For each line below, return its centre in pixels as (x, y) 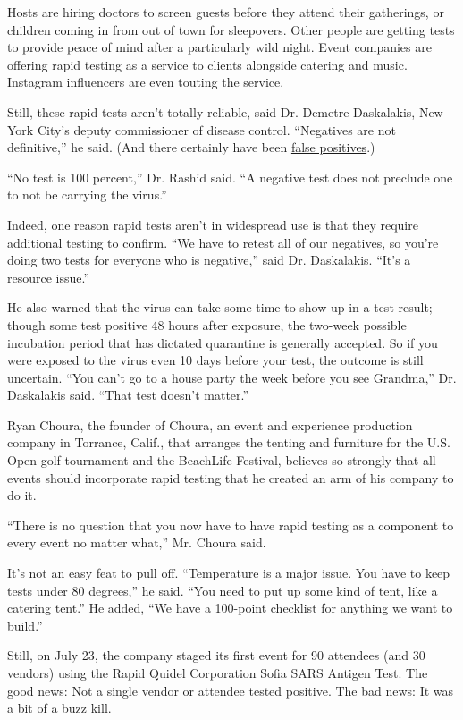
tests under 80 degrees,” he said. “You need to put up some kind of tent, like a (223, 590)
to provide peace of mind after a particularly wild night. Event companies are (219, 47)
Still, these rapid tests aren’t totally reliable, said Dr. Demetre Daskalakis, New (225, 111)
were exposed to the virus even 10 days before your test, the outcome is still (215, 360)
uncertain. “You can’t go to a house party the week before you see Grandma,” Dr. (232, 377)
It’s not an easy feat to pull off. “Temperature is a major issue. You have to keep (229, 573)
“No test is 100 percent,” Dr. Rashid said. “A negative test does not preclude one (230, 177)
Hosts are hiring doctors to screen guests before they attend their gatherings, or (226, 12)
